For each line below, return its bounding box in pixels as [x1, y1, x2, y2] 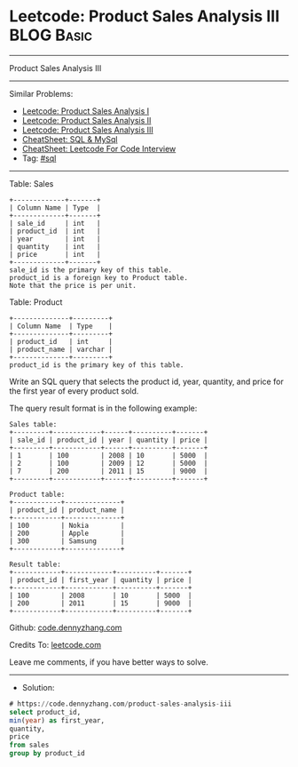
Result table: [9, 560, 62, 569]
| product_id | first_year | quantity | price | [9, 575, 192, 584]
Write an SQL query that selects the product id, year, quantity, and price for [9, 376, 284, 387]
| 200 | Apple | [9, 529, 125, 538]
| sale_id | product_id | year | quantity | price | [9, 435, 208, 444]
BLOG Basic [9, 25, 93, 45]
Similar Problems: [9, 88, 74, 99]
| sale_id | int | [9, 219, 101, 228]
